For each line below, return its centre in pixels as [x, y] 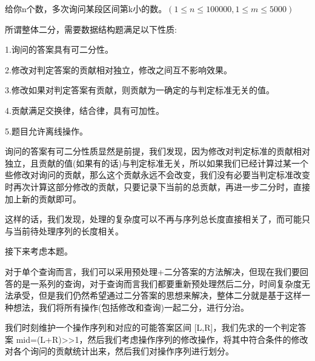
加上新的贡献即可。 [43, 198]
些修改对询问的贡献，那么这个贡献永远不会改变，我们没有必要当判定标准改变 [157, 175]
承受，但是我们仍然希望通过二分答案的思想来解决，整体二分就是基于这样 [157, 295]
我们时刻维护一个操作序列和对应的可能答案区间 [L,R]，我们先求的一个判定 [151, 327]
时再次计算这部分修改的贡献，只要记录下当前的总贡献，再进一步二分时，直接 [157, 186]
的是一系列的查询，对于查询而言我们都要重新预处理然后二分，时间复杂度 [157, 283]
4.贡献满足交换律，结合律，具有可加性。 [85, 110]
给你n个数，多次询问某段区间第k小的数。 [86, 8]
